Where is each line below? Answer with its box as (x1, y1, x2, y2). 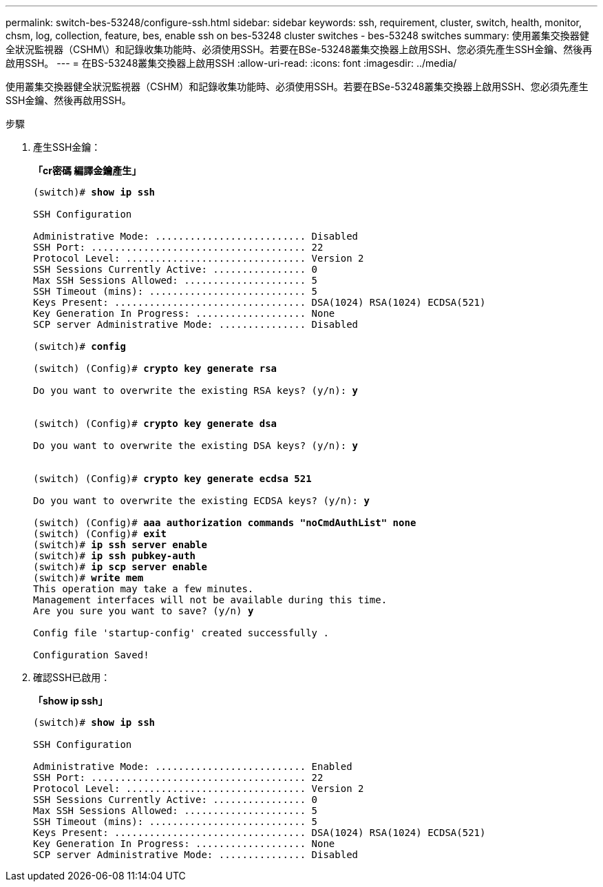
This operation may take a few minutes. (33, 583, 254, 594)
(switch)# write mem (33, 572, 144, 583)
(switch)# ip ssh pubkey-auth (33, 550, 196, 561)
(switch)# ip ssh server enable (33, 539, 207, 550)
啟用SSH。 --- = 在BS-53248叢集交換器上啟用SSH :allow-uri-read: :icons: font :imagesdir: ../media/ (6, 57, 457, 69)
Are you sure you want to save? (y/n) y (33, 605, 254, 616)
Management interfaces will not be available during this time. (33, 594, 388, 605)
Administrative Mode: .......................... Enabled (33, 761, 352, 772)
